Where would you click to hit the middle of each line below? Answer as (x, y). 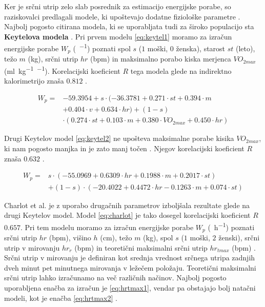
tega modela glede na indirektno (181, 70)
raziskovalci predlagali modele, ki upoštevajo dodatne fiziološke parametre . (122, 16)
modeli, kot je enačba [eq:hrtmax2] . (61, 298)
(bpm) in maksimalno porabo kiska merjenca (161, 59)
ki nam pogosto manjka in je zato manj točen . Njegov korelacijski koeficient (124, 148)
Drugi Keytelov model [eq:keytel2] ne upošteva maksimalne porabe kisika (119, 138)
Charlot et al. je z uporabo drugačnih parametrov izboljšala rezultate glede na (127, 205)
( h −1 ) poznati (231, 226)
